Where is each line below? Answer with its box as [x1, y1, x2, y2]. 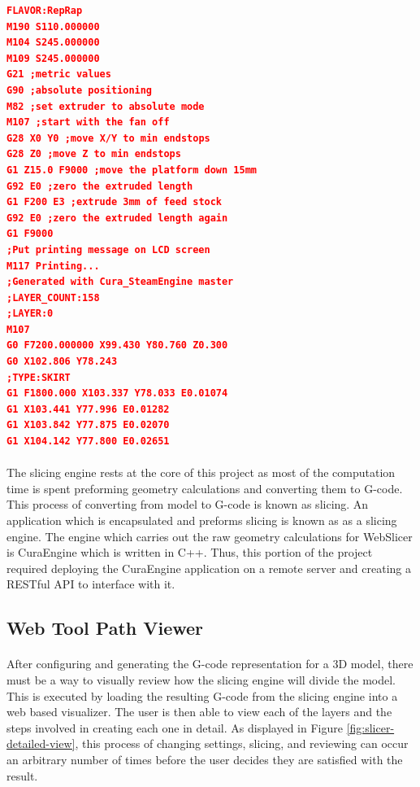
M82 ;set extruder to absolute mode [6, 100, 205, 112]
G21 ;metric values [6, 68, 111, 81]
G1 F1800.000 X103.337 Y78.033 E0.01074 [6, 387, 228, 400]
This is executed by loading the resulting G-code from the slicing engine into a [6, 687, 398, 704]
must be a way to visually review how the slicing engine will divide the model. [6, 671, 396, 688]
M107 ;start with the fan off [6, 116, 170, 129]
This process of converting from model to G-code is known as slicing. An [6, 496, 369, 513]
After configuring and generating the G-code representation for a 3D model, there [6, 655, 414, 672]
